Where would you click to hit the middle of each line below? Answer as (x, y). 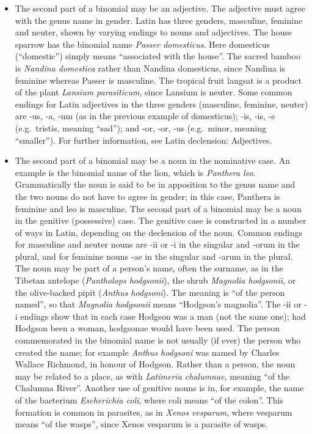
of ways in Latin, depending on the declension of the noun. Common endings (159, 232)
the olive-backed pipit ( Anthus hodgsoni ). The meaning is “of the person (150, 292)
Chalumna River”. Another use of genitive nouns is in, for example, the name (159, 388)
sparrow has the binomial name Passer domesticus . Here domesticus (143, 44)
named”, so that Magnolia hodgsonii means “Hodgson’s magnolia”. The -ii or (158, 304)
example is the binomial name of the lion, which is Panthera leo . (135, 172)
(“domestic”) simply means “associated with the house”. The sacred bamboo (158, 56)
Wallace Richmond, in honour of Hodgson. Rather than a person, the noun (155, 364)
